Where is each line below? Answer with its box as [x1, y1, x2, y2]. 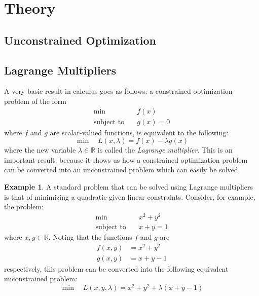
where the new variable [4, 144, 76, 155]
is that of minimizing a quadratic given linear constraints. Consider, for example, [4, 191, 255, 202]
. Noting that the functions [48, 231, 132, 242]
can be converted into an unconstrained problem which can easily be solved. [4, 164, 240, 175]
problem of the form [4, 95, 66, 106]
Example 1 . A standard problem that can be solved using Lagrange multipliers [4, 181, 253, 192]
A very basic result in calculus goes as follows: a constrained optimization [4, 86, 233, 96]
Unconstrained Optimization [4, 32, 157, 48]
